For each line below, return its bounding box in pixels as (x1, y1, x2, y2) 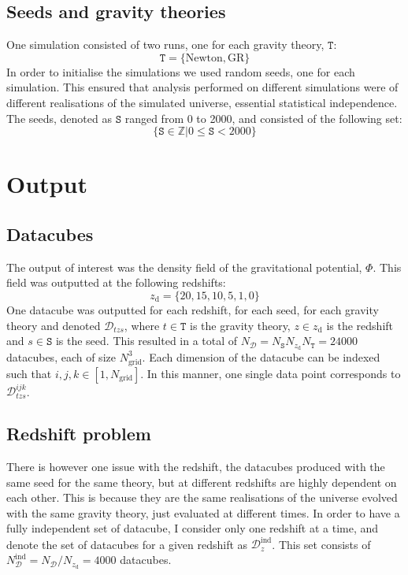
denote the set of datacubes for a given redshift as (6, 536, 248, 552)
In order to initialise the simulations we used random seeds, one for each (6, 63, 355, 80)
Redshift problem (6, 421, 151, 446)
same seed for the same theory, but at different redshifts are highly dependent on (6, 473, 397, 490)
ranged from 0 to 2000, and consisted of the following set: (124, 109, 402, 126)
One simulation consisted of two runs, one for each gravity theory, (6, 36, 325, 53)
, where (124, 317, 160, 333)
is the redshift (326, 317, 394, 333)
